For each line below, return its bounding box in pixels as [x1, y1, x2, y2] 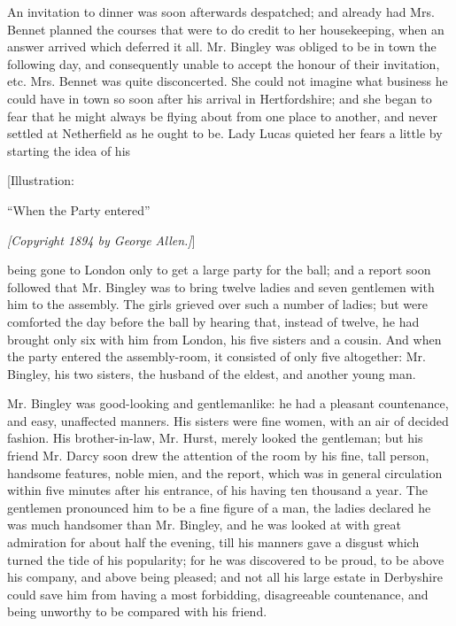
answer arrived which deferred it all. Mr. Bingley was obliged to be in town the [7, 37, 437, 56]
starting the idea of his [7, 141, 131, 159]
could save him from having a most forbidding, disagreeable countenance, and [7, 584, 429, 603]
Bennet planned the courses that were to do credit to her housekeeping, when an [7, 19, 444, 38]
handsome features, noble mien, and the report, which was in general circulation [7, 463, 443, 482]
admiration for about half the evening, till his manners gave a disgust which [7, 533, 420, 552]
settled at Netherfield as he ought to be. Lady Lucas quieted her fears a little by [7, 124, 443, 143]
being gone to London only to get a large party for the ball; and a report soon [7, 260, 431, 279]
